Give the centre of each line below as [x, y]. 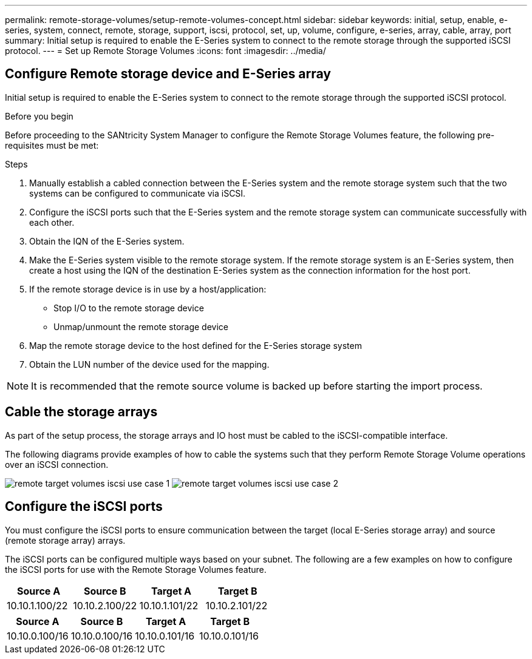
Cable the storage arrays [81, 412]
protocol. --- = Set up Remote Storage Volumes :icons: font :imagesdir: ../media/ [165, 51]
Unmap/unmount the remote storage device [141, 326]
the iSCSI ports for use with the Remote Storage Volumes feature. [136, 569]
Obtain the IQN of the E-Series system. [107, 241]
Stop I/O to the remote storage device [129, 308]
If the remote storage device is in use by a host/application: [148, 289]
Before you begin [39, 116]
